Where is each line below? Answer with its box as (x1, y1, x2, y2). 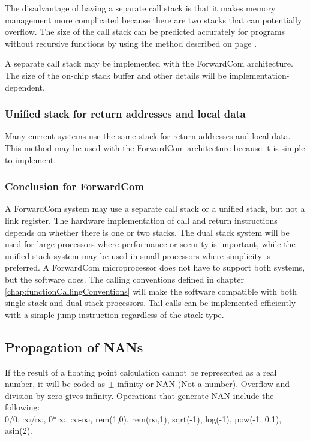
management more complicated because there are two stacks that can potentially (5, 13, 302, 26)
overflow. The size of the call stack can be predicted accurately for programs (5, 25, 285, 38)
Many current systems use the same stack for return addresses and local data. (5, 130, 291, 142)
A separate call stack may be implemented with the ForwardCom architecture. (5, 57, 293, 70)
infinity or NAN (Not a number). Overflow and (117, 377, 290, 390)
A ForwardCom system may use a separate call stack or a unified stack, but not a (5, 202, 305, 215)
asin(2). (5, 424, 32, 437)
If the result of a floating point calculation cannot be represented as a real (5, 365, 277, 378)
